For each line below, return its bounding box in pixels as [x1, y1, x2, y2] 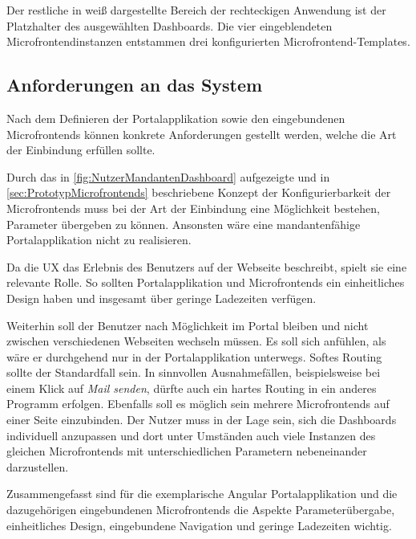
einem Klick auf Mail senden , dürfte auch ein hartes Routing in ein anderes [6, 379, 377, 396]
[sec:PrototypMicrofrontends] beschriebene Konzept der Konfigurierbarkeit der [6, 184, 391, 201]
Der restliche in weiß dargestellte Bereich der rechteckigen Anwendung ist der [6, 2, 386, 18]
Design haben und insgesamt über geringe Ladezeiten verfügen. [6, 289, 317, 306]
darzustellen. [6, 458, 69, 475]
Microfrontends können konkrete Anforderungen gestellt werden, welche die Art [6, 125, 397, 142]
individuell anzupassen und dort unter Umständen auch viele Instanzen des [6, 427, 376, 443]
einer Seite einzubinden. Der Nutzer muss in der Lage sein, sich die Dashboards [6, 411, 397, 428]
